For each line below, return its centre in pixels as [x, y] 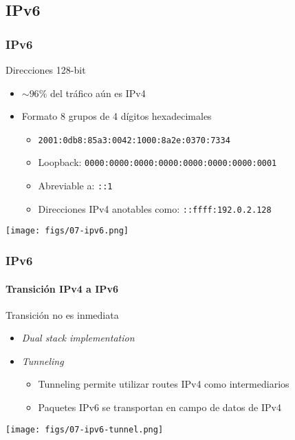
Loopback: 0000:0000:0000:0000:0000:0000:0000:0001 [157, 162]
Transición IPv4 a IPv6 [62, 288]
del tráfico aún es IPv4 [98, 93]
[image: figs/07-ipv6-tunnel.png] [85, 429]
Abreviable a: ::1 [75, 186]
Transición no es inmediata [62, 314]
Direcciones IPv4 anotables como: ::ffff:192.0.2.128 [155, 208]
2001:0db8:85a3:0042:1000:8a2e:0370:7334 [134, 140]
